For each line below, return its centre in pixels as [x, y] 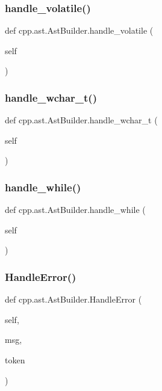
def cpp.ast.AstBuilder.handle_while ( [75, 210]
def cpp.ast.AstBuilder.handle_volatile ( [79, 30]
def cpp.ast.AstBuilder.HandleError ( [73, 299]
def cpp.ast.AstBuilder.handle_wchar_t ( [81, 120]
